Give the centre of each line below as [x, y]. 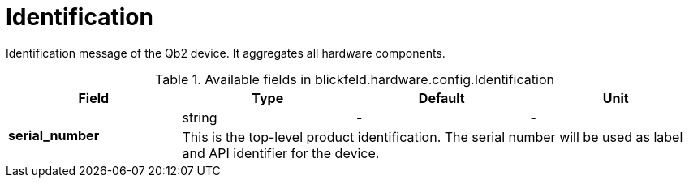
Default [441, 98]
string [200, 117]
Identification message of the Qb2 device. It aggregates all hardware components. [226, 53]
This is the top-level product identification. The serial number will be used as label [433, 137]
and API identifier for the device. [281, 153]
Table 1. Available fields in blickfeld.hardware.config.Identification [355, 79]
